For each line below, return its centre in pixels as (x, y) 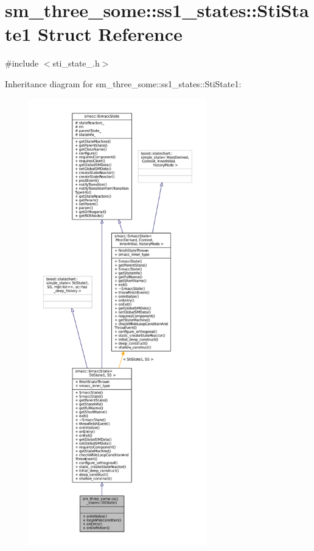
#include (22, 63)
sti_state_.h (76, 63)
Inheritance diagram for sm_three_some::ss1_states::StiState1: (123, 83)
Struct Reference (110, 34)
